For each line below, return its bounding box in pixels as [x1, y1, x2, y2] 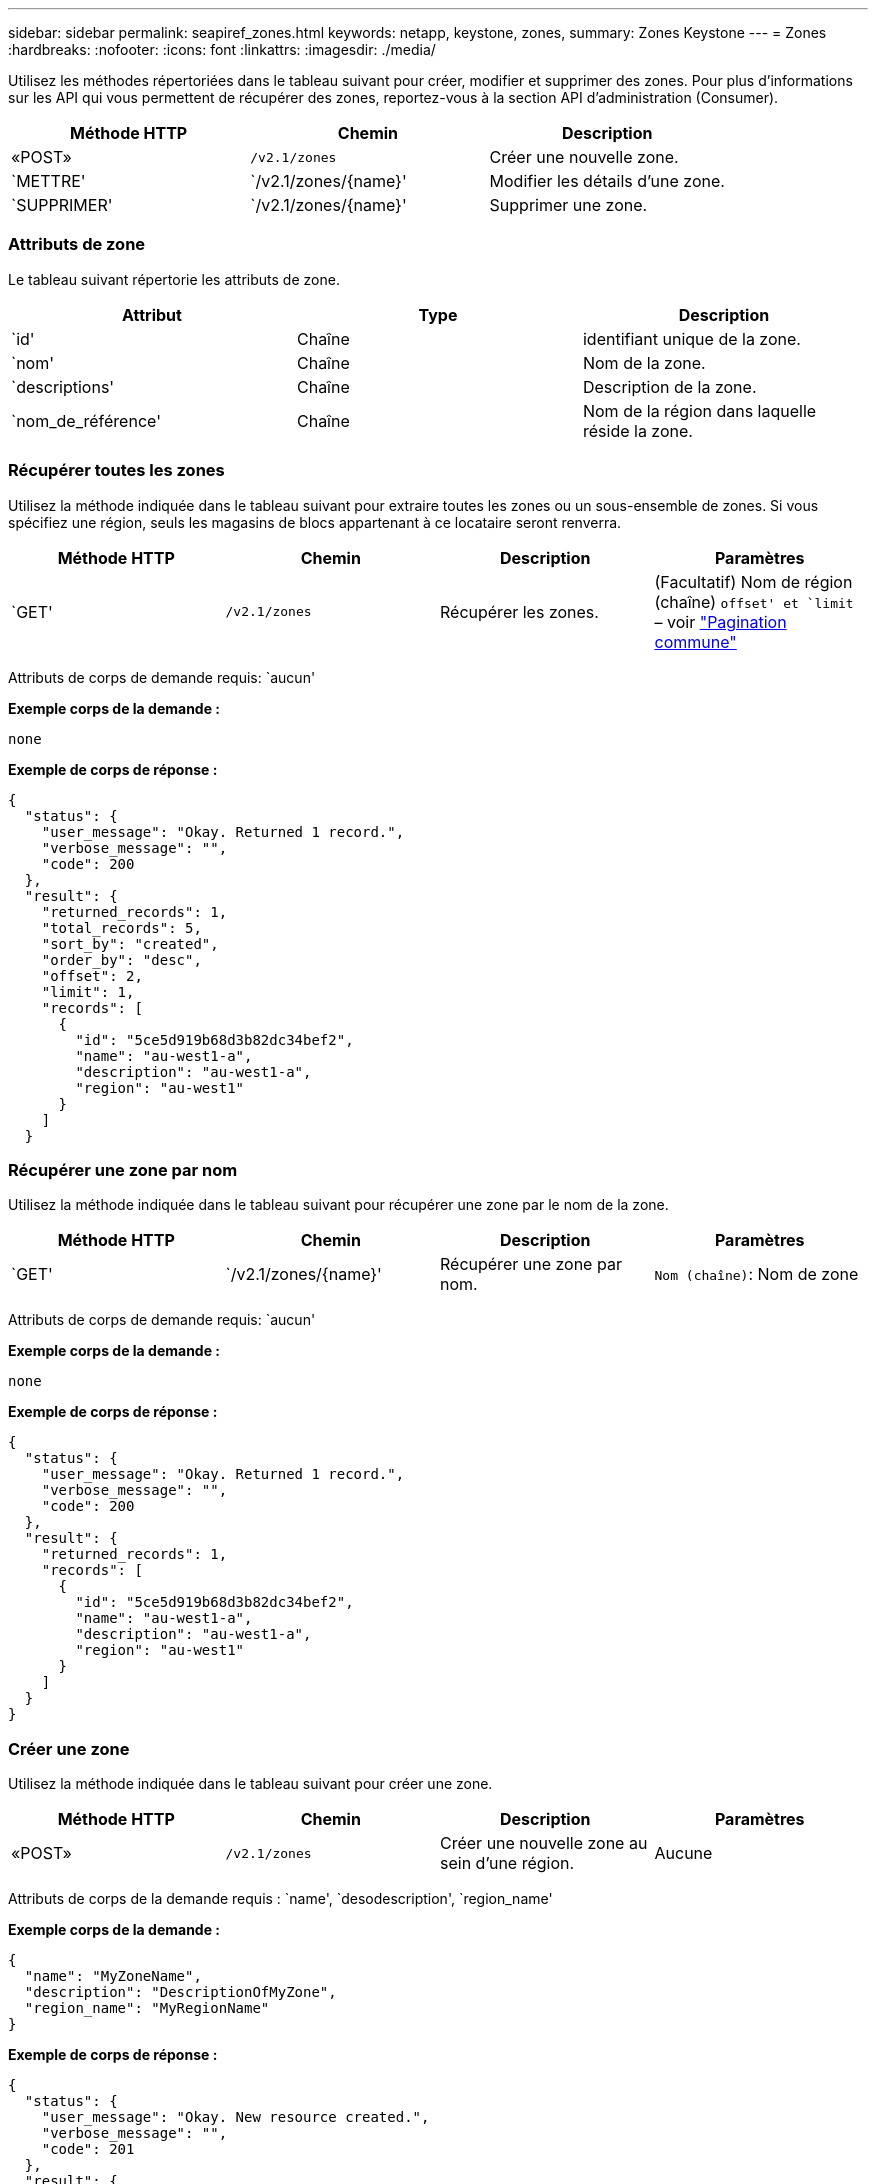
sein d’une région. [440, 1853, 575, 1873]
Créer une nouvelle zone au [440, 1833, 648, 1853]
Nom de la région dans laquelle [582, 400, 817, 421]
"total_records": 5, [41, 919, 202, 936]
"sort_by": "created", [41, 935, 219, 952]
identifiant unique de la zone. [582, 328, 801, 349]
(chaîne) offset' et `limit [654, 591, 854, 612]
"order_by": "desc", [41, 951, 202, 968]
